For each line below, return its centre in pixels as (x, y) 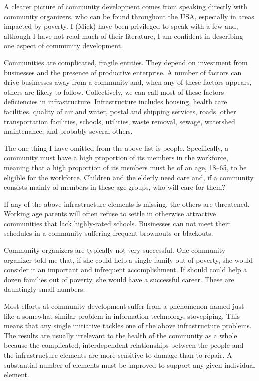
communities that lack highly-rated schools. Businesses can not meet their (117, 223)
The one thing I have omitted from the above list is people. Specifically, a (116, 148)
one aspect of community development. (64, 46)
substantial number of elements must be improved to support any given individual (129, 364)
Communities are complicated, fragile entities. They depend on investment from (126, 62)
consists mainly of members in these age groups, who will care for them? (115, 187)
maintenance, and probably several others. (68, 131)
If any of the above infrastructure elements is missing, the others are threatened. (127, 203)
